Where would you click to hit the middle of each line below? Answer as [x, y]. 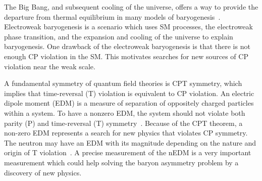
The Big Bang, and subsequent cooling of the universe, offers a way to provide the [131, 7]
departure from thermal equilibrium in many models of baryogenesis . [112, 16]
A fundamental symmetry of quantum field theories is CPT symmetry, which [123, 83]
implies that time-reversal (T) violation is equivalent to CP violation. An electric [129, 93]
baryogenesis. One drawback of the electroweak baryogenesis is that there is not [127, 46]
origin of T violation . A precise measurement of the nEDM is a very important [128, 152]
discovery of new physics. [43, 172]
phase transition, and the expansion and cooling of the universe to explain [119, 36]
